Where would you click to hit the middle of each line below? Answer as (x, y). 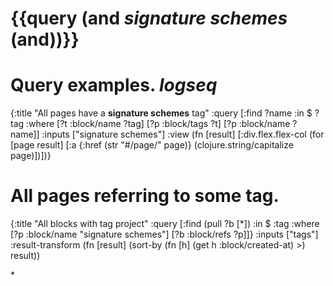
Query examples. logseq (114, 85)
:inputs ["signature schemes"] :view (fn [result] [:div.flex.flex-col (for (183, 134)
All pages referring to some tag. (145, 196)
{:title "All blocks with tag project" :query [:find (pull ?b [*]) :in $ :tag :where (165, 224)
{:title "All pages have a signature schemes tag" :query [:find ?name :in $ (161, 113)
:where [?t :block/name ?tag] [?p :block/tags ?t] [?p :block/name (158, 124)
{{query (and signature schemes (149, 18)
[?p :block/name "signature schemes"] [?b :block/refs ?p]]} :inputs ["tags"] (164, 234)
